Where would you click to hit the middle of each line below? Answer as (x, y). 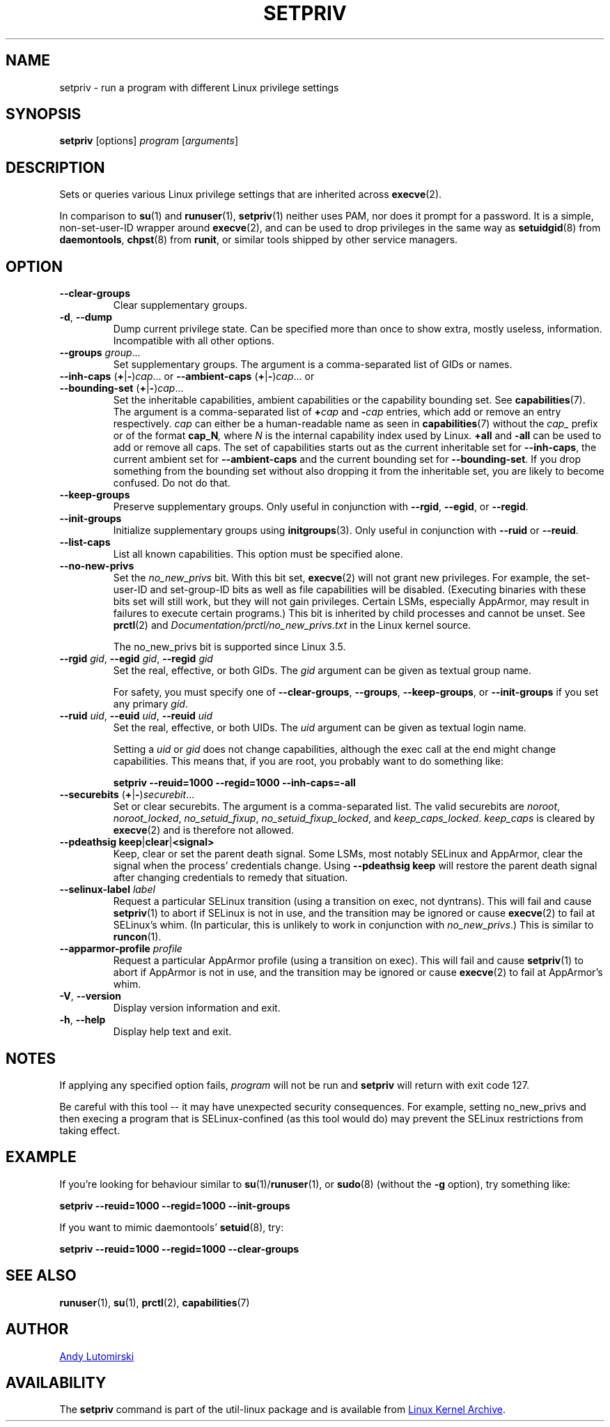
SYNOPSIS (44, 114)
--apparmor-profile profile (121, 949)
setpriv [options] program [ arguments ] (149, 141)
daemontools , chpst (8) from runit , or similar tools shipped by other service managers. (259, 240)
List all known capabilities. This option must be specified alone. (258, 554)
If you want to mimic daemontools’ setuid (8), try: (172, 1227)
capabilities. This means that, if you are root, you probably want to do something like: (308, 761)
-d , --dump (86, 317)
